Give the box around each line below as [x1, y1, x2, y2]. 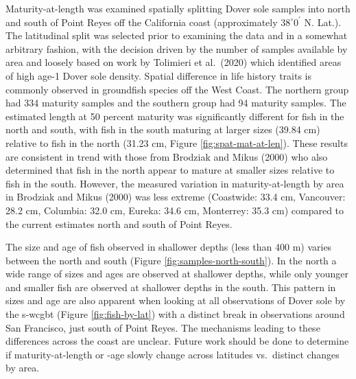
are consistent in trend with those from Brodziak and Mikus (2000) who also [5, 149, 328, 163]
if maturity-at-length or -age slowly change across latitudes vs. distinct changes [5, 347, 340, 361]
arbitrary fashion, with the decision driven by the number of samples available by [5, 41, 348, 56]
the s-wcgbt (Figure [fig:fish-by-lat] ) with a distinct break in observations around [5, 307, 345, 321]
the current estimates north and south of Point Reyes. [5, 216, 233, 231]
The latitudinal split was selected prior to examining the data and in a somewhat [5, 28, 348, 43]
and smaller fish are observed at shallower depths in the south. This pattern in [5, 279, 336, 294]
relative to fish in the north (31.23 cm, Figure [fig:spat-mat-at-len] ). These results [5, 135, 348, 150]
